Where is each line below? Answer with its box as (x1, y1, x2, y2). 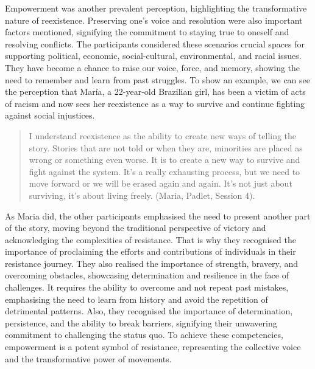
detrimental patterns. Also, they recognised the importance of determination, (5, 305, 293, 317)
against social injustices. (5, 109, 95, 122)
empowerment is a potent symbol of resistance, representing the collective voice (5, 340, 301, 353)
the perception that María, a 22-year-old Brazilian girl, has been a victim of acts (5, 85, 306, 98)
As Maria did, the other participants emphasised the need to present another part (5, 209, 311, 222)
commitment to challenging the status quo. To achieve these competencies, (5, 328, 283, 341)
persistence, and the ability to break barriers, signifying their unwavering (5, 316, 277, 329)
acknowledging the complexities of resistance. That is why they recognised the (5, 233, 296, 246)
